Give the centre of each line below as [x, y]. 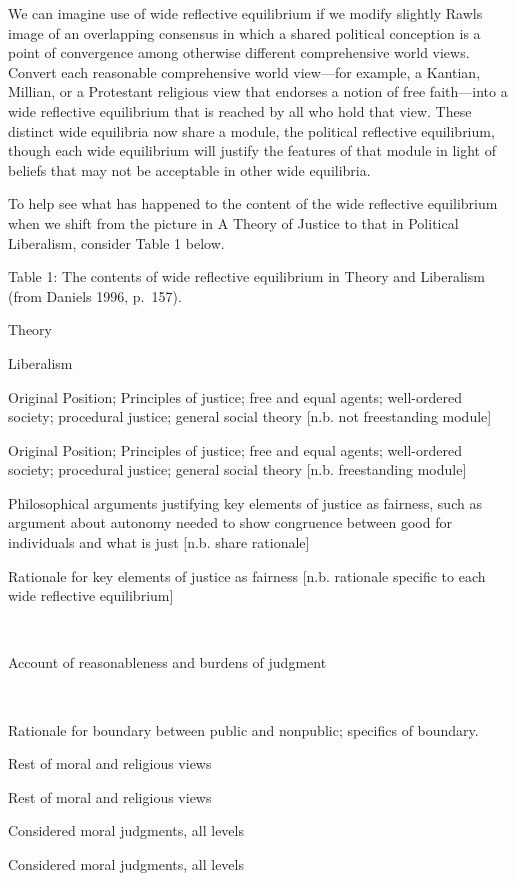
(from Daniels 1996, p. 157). [95, 295]
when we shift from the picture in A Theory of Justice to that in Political [233, 222]
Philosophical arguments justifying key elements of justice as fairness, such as [245, 502]
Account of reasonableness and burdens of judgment [167, 662]
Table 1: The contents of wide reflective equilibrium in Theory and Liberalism [246, 276]
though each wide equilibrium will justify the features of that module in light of [252, 150]
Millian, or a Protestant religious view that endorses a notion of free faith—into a [258, 91]
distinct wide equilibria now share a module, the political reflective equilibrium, [251, 130]
